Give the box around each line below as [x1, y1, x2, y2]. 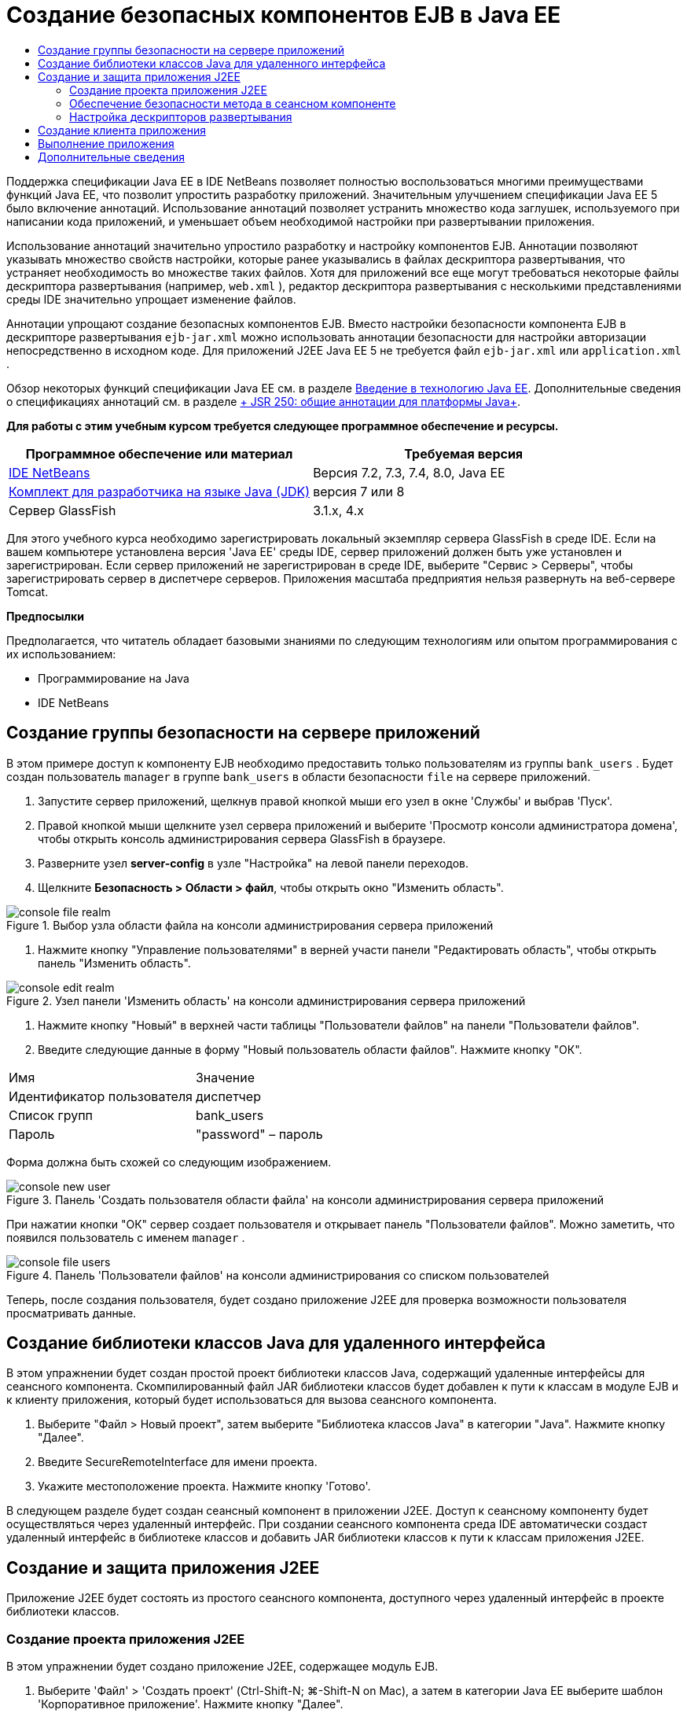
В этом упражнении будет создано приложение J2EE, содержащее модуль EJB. [6, 1660, 439, 1674]
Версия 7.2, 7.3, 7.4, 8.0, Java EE [313, 464, 505, 481]
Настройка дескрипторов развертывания [69, 109, 292, 123]
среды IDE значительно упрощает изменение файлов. [6, 292, 296, 306]
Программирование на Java [38, 671, 189, 685]
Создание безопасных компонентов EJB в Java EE [6, 2, 561, 28]
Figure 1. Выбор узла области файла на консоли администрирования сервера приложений [6, 918, 494, 932]
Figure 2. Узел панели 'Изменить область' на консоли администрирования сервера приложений [6, 993, 526, 1008]
